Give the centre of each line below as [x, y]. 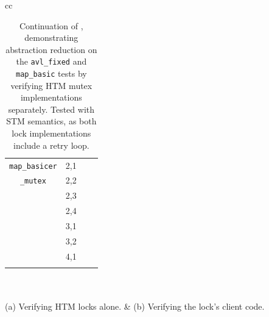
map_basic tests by [51, 73]
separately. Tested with [51, 109]
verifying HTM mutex [51, 85]
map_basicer [33, 166]
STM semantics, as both [51, 121]
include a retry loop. [51, 145]
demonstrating [51, 37]
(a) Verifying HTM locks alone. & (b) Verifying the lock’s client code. [135, 306]
